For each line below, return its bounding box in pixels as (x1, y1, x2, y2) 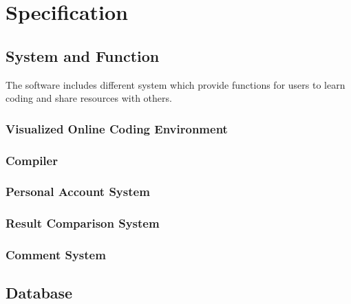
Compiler (6, 151, 58, 169)
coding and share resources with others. (6, 91, 172, 105)
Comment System (6, 246, 106, 263)
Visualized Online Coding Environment (6, 120, 228, 137)
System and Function (6, 45, 160, 66)
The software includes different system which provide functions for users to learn (6, 77, 345, 91)
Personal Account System (6, 183, 150, 200)
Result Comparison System (6, 215, 160, 232)
